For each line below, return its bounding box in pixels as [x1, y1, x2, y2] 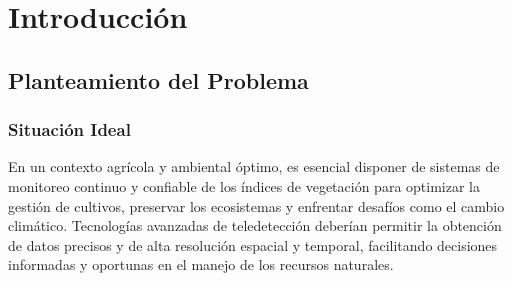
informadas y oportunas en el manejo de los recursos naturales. [8, 254, 394, 275]
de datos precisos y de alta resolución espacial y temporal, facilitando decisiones [8, 234, 498, 255]
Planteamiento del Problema [8, 64, 309, 95]
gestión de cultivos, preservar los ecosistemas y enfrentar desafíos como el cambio [8, 195, 505, 216]
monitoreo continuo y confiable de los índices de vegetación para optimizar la [8, 175, 480, 196]
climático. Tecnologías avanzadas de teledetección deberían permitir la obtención [8, 215, 502, 236]
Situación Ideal [8, 117, 131, 142]
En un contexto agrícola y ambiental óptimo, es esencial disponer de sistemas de [8, 156, 500, 177]
